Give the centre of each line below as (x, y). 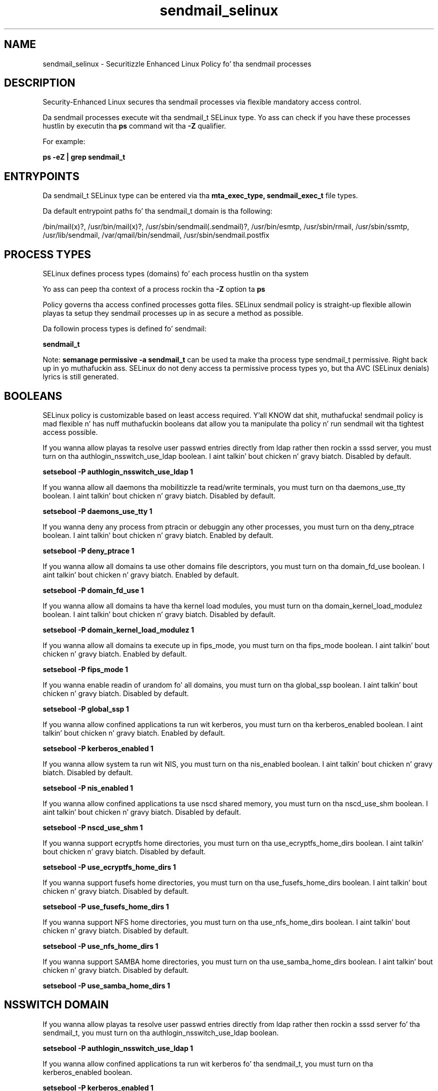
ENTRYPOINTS (42, 176)
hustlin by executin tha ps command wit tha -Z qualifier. (134, 126)
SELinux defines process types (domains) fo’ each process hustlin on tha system (176, 274)
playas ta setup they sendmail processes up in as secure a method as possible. (173, 313)
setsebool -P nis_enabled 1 (88, 788)
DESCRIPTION (40, 83)
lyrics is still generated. (81, 377)
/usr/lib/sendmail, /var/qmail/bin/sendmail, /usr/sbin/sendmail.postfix (156, 235)
